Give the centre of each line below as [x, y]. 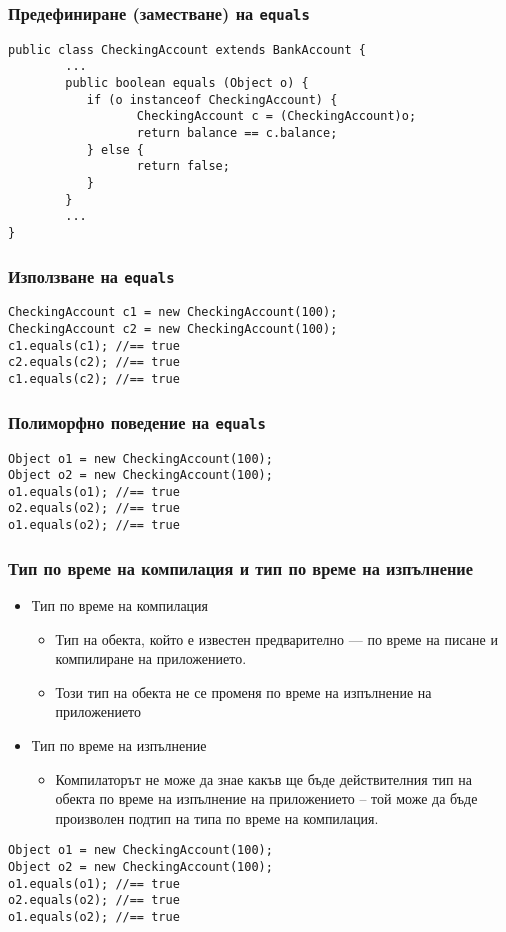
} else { [115, 149]
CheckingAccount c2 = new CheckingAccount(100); [173, 329]
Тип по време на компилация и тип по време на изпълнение [241, 567]
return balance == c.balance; [237, 133]
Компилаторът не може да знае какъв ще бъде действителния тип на [263, 778]
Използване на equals [91, 275]
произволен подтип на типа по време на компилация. [217, 817]
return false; [183, 166]
